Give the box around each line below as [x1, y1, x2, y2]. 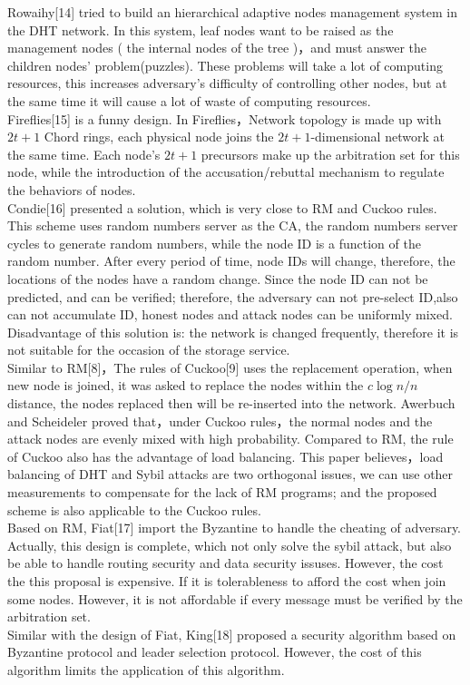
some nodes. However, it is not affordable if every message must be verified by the [7, 589, 463, 608]
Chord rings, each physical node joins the [44, 127, 274, 146]
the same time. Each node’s [7, 144, 161, 163]
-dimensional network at [310, 127, 445, 146]
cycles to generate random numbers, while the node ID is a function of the [7, 233, 421, 252]
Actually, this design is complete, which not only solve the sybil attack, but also [7, 535, 452, 554]
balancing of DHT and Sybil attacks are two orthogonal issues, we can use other [7, 465, 454, 484]
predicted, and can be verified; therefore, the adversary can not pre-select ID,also [7, 287, 458, 306]
